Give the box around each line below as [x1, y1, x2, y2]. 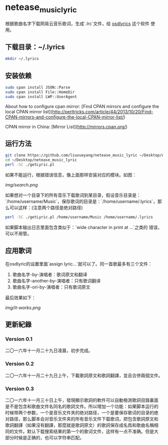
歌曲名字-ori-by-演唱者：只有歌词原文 [12, 284, 90, 290]
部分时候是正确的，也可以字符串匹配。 [5, 434, 84, 441]
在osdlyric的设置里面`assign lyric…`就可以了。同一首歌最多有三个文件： [5, 260, 152, 266]
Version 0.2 [5, 360, 34, 367]
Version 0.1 [5, 335, 32, 342]
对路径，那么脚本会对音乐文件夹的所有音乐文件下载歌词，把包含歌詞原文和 [5, 416, 158, 422]
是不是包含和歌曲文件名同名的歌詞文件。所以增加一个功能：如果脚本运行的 [5, 403, 158, 409]
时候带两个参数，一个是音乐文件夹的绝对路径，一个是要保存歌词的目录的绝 [5, 409, 158, 416]
